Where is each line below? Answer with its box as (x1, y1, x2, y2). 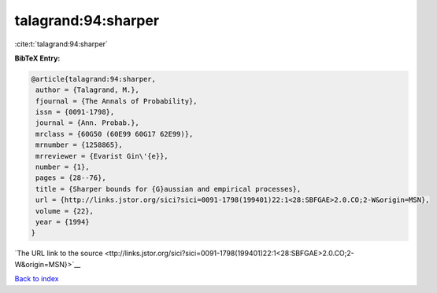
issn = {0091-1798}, (35, 108, 115, 117)
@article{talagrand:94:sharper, (31, 75, 157, 83)
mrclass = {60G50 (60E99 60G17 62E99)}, (35, 130, 194, 138)
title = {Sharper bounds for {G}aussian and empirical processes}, (35, 185, 302, 193)
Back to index (14, 274, 59, 284)
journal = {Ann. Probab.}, (35, 119, 139, 127)
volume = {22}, (35, 207, 94, 215)
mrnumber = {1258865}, (35, 141, 124, 149)
